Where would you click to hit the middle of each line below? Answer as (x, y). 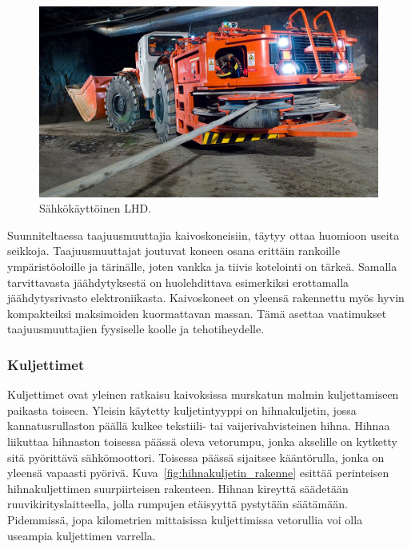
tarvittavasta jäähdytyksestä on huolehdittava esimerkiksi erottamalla (178, 282)
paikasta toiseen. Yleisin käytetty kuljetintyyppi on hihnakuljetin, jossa (182, 410)
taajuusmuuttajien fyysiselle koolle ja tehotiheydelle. (136, 329)
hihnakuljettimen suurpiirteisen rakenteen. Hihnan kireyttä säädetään (178, 488)
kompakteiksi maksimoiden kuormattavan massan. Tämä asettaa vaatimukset (197, 313)
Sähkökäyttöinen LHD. (96, 208)
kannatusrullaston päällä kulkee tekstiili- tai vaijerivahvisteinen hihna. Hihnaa (199, 426)
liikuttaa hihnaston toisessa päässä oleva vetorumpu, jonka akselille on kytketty (202, 442)
